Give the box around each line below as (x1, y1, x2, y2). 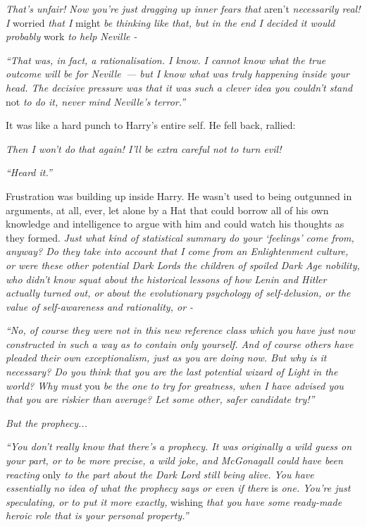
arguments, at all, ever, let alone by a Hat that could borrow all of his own (6, 202, 329, 217)
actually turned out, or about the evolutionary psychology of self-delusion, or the (6, 285, 351, 300)
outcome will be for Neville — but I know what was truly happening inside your (6, 66, 349, 81)
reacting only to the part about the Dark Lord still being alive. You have (6, 466, 314, 481)
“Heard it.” (6, 165, 52, 180)
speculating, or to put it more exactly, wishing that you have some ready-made (6, 494, 342, 509)
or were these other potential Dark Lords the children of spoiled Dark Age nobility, (6, 257, 360, 272)
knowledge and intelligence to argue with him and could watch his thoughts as (6, 216, 344, 231)
